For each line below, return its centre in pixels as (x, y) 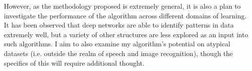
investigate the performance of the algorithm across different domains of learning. (125, 15)
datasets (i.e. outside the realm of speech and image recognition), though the (118, 53)
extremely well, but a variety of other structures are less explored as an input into (126, 34)
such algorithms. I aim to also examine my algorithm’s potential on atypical (117, 44)
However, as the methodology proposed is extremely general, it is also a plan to (122, 6)
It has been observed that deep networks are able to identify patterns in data (119, 25)
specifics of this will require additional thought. (74, 63)
